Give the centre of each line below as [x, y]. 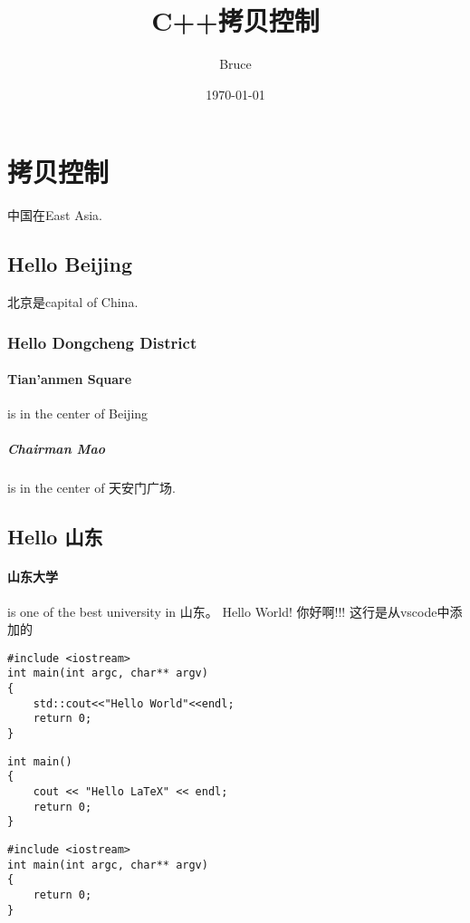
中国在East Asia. [55, 215]
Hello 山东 [55, 537]
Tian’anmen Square [70, 379]
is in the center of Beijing [78, 413]
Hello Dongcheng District [102, 342]
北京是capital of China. [73, 302]
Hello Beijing [70, 264]
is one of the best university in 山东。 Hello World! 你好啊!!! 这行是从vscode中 [229, 611]
